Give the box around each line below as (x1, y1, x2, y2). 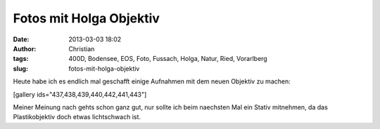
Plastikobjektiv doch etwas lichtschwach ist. (13, 113, 141, 121)
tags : (13, 55, 29, 63)
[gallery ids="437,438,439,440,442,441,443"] (13, 90, 147, 98)
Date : (13, 35, 30, 43)
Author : (13, 44, 37, 53)
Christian (68, 44, 95, 53)
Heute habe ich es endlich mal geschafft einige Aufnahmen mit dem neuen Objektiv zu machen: (13, 77, 291, 86)
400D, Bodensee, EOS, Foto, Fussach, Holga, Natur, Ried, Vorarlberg (68, 55, 267, 63)
